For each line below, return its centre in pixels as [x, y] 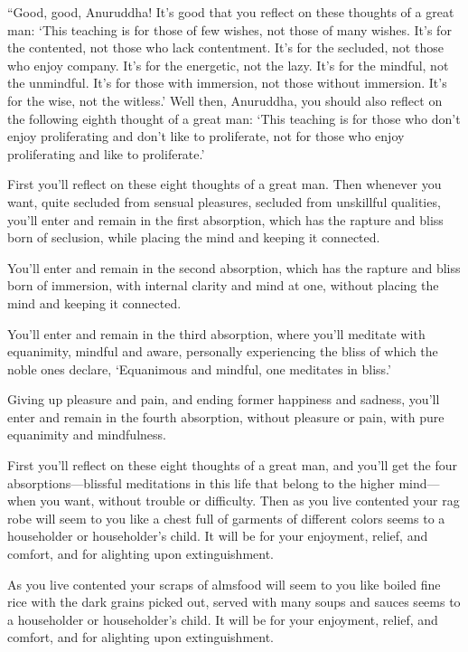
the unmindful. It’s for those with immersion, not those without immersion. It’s [227, 83]
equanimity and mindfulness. [87, 435]
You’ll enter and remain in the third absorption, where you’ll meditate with [216, 333]
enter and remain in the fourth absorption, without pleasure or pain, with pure [226, 416]
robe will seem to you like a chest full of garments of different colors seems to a [226, 518]
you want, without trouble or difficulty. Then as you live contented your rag [250, 501]
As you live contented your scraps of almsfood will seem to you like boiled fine [224, 584]
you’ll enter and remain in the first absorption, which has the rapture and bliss [225, 219]
